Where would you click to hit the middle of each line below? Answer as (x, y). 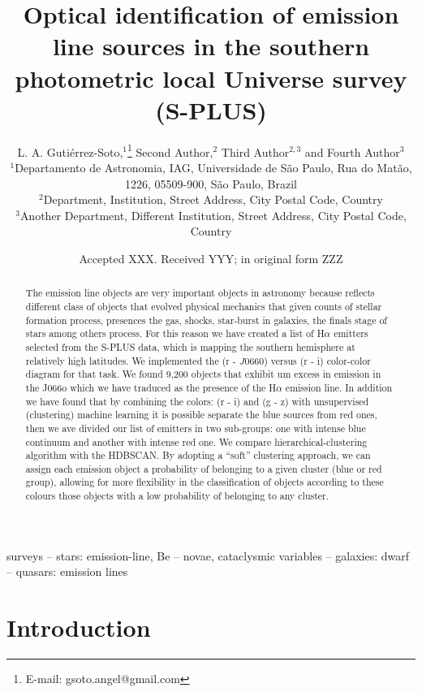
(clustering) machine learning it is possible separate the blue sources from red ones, (201, 415)
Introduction (79, 627)
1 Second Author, (170, 150)
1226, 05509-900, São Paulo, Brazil (211, 183)
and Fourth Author (352, 151)
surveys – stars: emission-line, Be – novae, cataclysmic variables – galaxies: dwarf (208, 555)
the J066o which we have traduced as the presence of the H (151, 387)
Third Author (255, 151)
